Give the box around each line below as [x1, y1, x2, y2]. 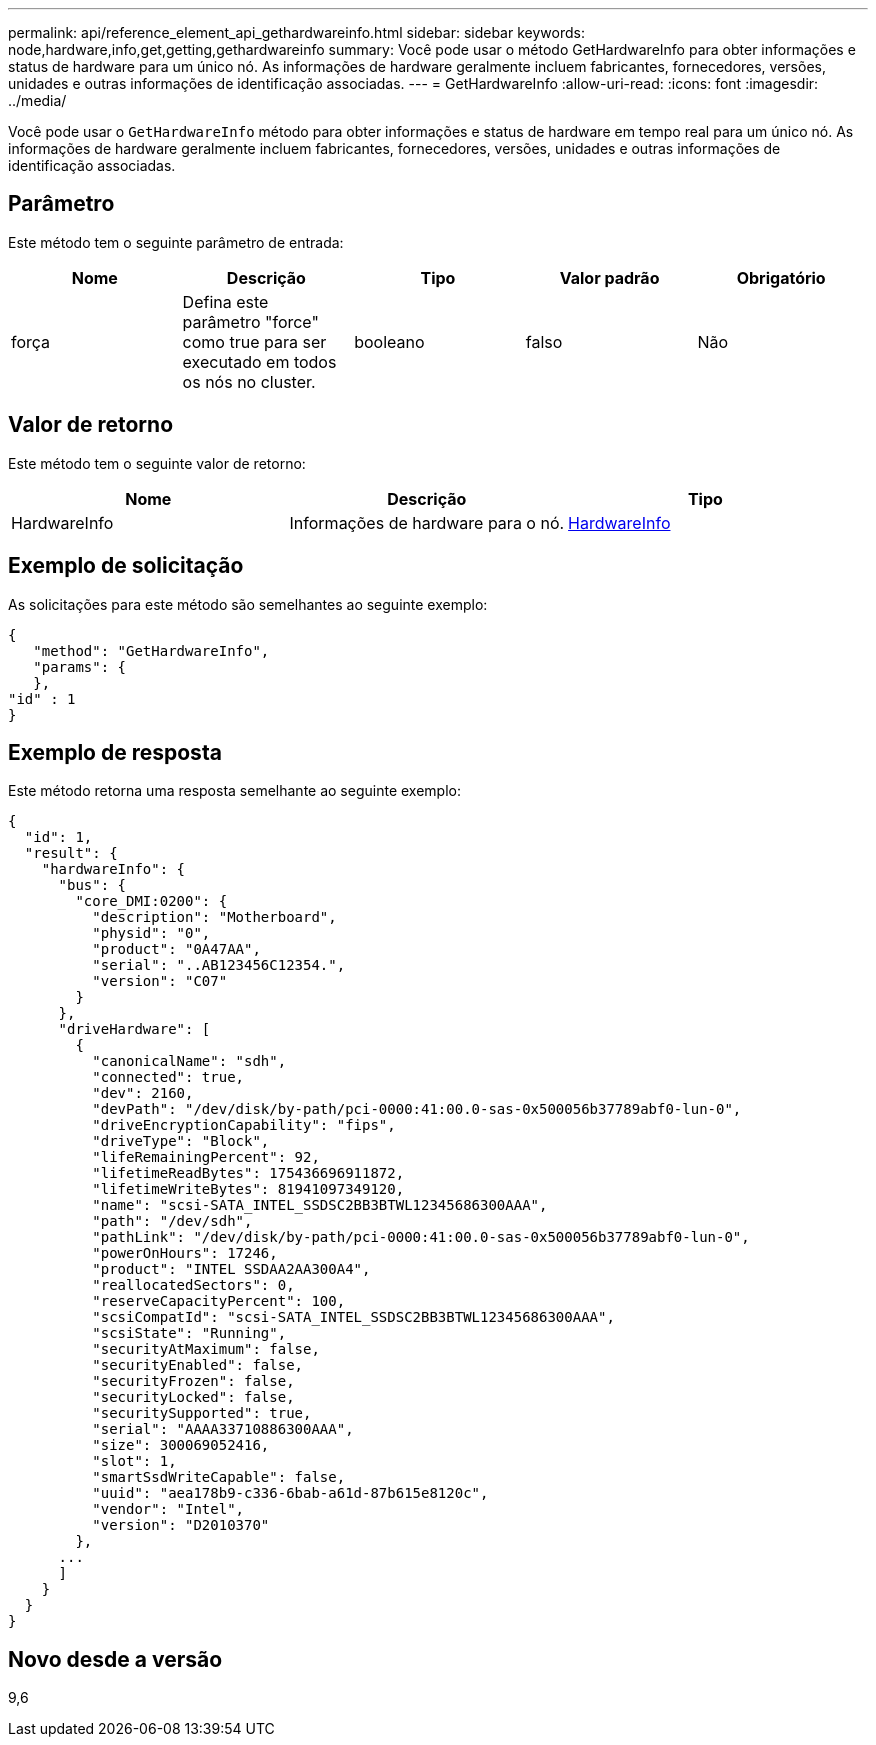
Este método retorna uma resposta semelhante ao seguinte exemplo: [8, 782, 461, 800]
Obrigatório [736, 267, 826, 288]
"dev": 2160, [92, 1085, 194, 1102]
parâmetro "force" [182, 311, 319, 332]
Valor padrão [559, 267, 660, 288]
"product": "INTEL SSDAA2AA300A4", [92, 1261, 371, 1278]
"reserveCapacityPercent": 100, [92, 1293, 346, 1310]
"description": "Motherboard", [92, 909, 337, 926]
